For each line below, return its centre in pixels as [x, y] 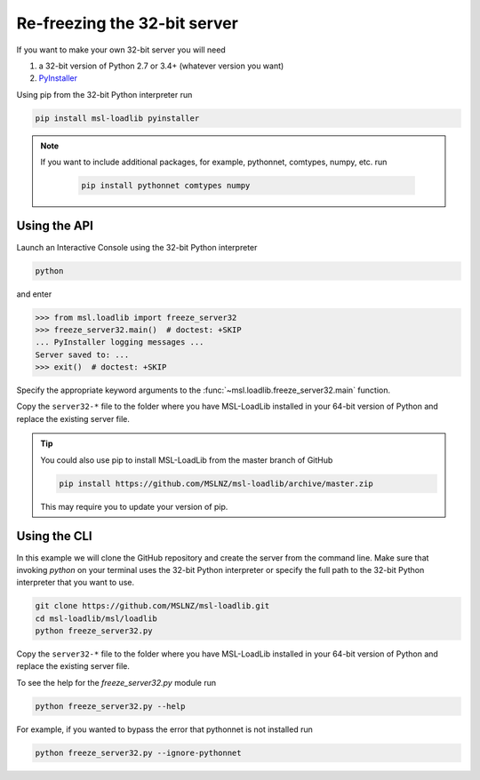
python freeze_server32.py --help [110, 706]
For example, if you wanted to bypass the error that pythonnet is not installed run [164, 729]
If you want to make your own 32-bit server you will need [121, 50]
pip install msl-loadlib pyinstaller [117, 118]
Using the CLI [54, 536]
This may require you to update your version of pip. [134, 506]
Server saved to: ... [82, 354]
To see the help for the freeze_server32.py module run [116, 682]
